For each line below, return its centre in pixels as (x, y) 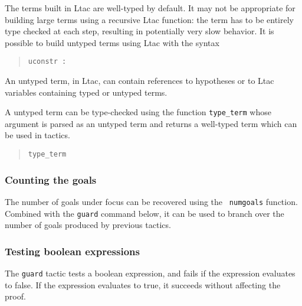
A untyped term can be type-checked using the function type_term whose (138, 112)
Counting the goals (51, 179)
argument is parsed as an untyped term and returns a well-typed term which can (151, 123)
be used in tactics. (37, 135)
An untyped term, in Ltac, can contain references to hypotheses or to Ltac (139, 81)
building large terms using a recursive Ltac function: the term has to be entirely (149, 19)
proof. (15, 296)
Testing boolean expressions (72, 251)
